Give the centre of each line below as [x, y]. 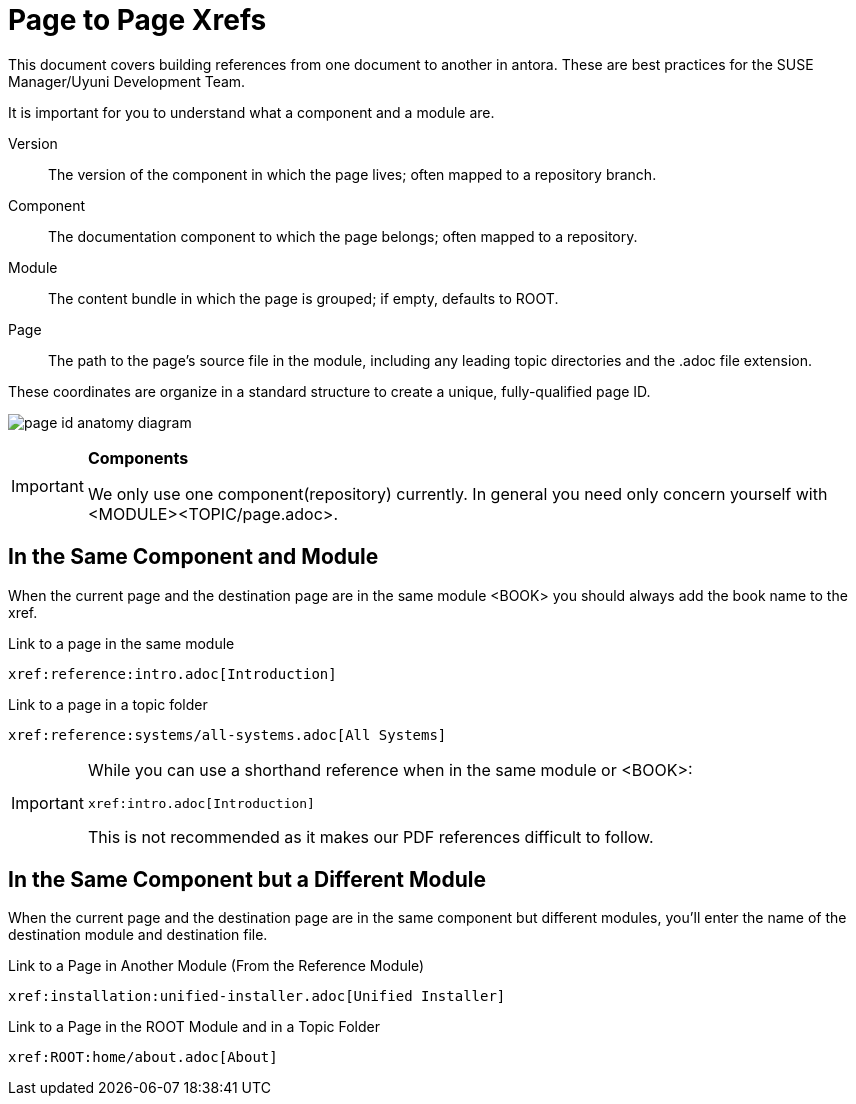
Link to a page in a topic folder [108, 704]
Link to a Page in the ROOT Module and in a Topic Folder [194, 1027]
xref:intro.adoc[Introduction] [201, 803]
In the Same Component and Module [193, 557]
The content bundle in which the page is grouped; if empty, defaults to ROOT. [303, 298]
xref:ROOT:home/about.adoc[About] [143, 1057]
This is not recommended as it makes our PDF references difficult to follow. [370, 836]
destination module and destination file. [138, 935]
